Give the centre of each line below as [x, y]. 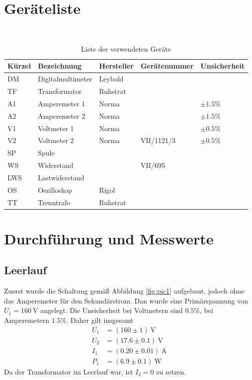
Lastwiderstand [61, 177]
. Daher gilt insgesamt [100, 320]
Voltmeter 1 [56, 128]
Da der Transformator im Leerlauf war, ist [69, 371]
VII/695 [153, 165]
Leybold [111, 79]
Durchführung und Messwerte [109, 238]
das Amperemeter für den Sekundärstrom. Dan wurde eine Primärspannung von [126, 300]
